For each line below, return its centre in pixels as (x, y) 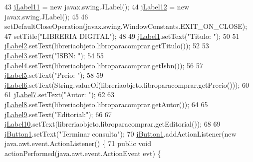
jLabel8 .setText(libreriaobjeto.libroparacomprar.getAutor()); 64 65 (106, 104)
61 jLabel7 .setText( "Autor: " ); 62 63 (60, 94)
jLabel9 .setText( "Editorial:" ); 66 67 (58, 114)
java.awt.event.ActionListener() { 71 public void (78, 143)
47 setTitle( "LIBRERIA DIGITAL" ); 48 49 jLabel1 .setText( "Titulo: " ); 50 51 (122, 36)
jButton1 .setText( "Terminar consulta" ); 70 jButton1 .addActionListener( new (121, 133)
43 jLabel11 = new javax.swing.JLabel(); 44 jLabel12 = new (97, 6)
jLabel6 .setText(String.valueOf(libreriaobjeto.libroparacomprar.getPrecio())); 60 (127, 84)
